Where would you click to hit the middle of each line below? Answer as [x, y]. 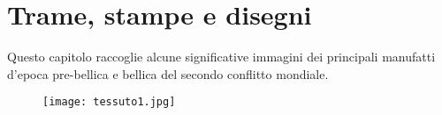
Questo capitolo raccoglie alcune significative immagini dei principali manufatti [221, 57]
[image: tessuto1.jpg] [109, 102]
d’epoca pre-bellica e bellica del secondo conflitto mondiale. [168, 73]
